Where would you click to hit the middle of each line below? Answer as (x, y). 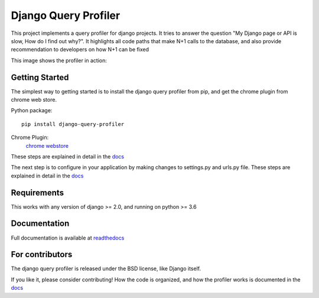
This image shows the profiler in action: (59, 60)
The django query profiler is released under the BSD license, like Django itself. (106, 268)
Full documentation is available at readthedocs (68, 238)
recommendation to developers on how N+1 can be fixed (80, 50)
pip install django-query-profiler (73, 124)
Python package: (32, 111)
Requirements (38, 192)
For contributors (42, 255)
